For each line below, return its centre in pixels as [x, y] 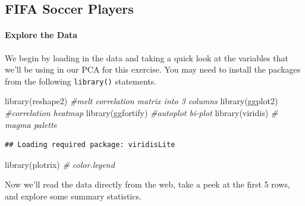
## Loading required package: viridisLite [90, 145]
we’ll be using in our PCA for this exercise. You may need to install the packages [153, 69]
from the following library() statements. [81, 81]
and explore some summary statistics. [73, 196]
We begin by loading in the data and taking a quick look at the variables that [147, 57]
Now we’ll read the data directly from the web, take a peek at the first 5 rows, [147, 184]
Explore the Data [41, 35]
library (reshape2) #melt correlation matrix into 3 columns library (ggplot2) [142, 101]
